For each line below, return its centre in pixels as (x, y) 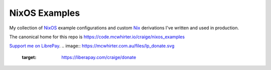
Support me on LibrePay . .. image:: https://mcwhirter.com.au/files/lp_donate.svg (92, 46)
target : (29, 57)
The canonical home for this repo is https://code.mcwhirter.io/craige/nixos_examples (97, 37)
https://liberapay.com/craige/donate (99, 57)
